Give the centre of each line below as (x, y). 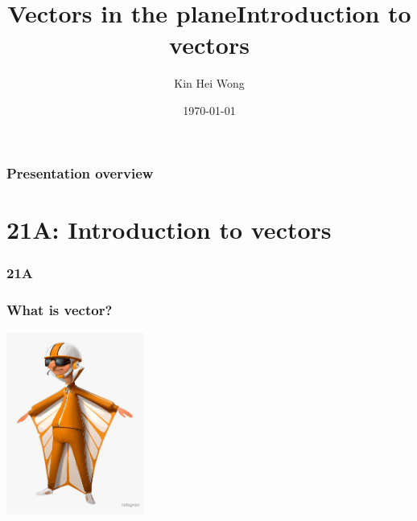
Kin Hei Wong (209, 83)
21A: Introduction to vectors (169, 229)
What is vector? (60, 309)
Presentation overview (80, 172)
